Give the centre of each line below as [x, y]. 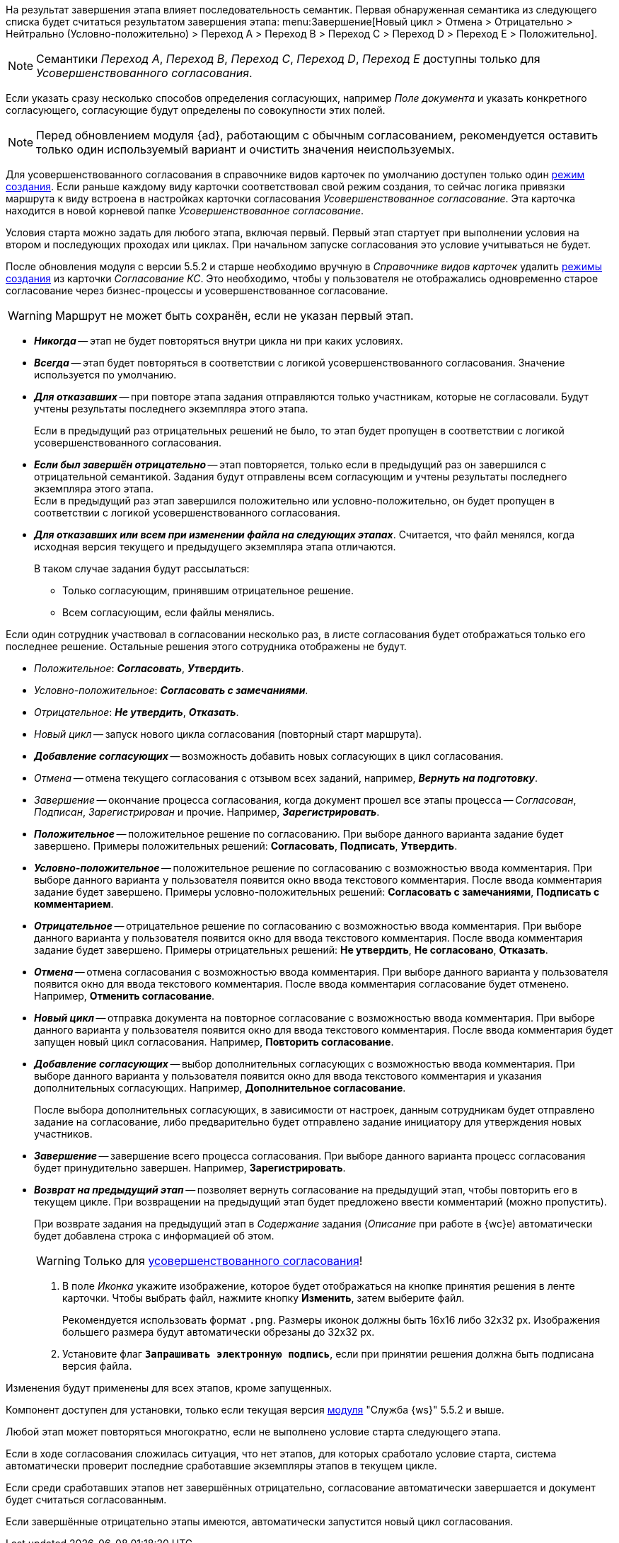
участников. [63, 1134]
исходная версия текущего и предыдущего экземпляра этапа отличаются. [215, 547]
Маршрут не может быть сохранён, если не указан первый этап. [234, 316]
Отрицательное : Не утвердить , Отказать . [137, 712]
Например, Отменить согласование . [125, 996]
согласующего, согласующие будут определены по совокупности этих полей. [196, 110]
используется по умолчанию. [105, 375]
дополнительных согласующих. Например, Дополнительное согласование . [220, 1088]
